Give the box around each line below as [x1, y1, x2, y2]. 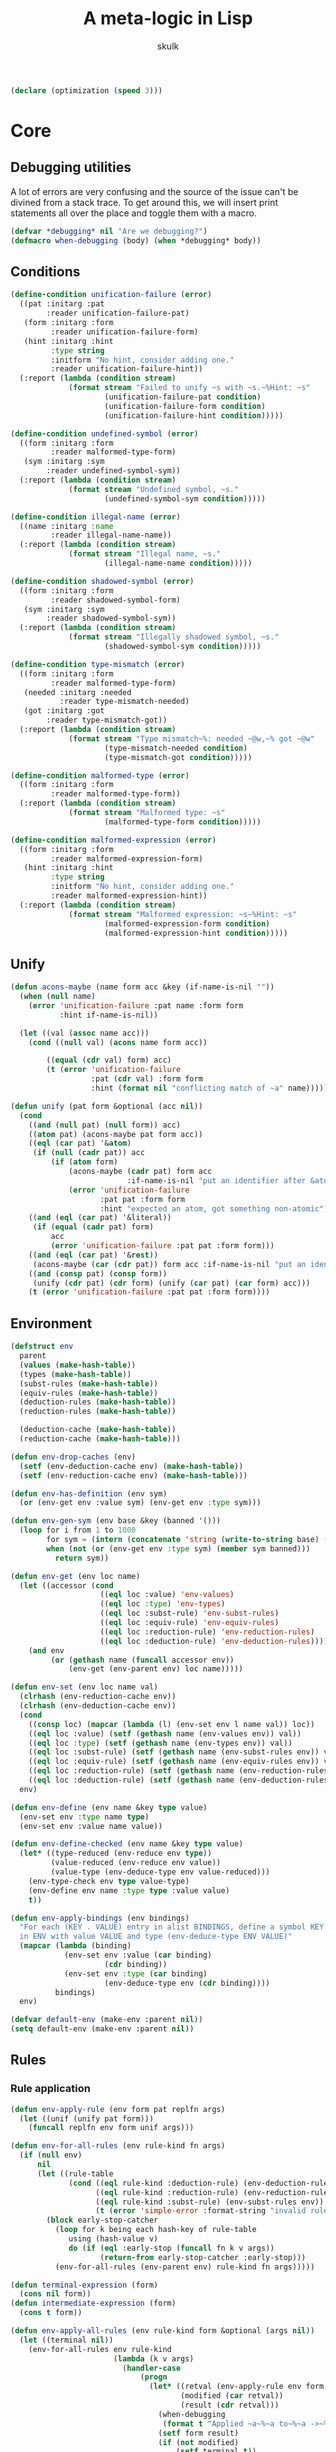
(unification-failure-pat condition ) [104, 392, 262, 402]
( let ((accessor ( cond [19, 1580, 114, 1591]
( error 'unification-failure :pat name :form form [28, 1000, 244, 1011]
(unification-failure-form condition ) [104, 401, 267, 411]
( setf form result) [158, 2428, 240, 2438]
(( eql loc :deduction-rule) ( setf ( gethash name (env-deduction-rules [28, 1775, 329, 1785]
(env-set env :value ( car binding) [63, 1950, 213, 1960]
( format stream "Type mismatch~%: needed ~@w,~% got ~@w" [68, 733, 315, 744]
